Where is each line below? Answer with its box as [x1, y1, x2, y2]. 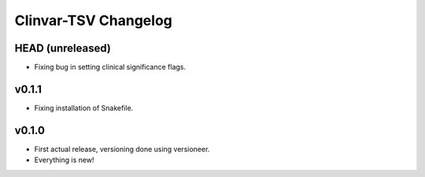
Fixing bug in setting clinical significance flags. [34, 63, 187, 72]
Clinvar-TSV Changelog [14, 12, 173, 29]
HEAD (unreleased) [14, 42, 112, 55]
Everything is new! [34, 155, 94, 164]
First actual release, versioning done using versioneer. [34, 144, 210, 154]
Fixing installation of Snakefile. [34, 103, 134, 113]
